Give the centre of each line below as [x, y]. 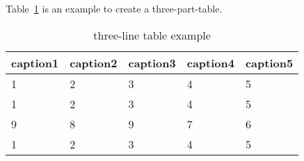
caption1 [35, 62]
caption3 [152, 62]
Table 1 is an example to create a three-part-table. [114, 8]
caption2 [94, 62]
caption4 [210, 62]
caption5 [269, 62]
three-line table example [152, 35]
